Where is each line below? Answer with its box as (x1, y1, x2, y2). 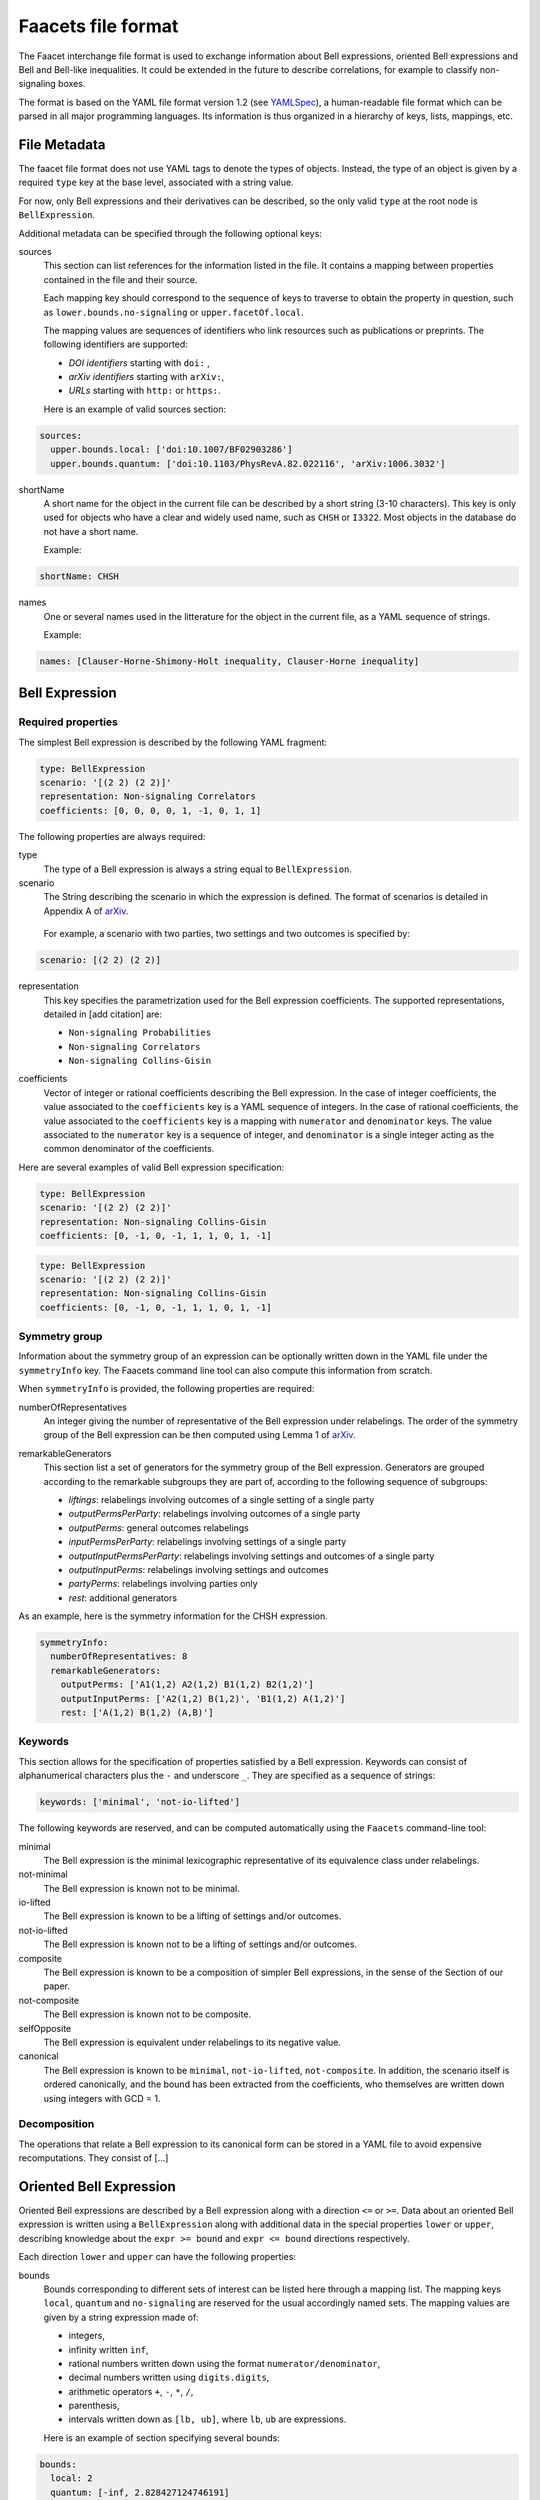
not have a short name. (43, 525, 139, 537)
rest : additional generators (68, 1591, 178, 1604)
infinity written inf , (68, 2343, 149, 2355)
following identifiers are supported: (43, 338, 189, 350)
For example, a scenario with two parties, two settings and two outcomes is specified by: (43, 928, 410, 940)
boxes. (58, 78, 86, 90)
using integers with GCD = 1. (43, 2092, 161, 2104)
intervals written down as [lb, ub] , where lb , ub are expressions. (68, 2413, 347, 2425)
